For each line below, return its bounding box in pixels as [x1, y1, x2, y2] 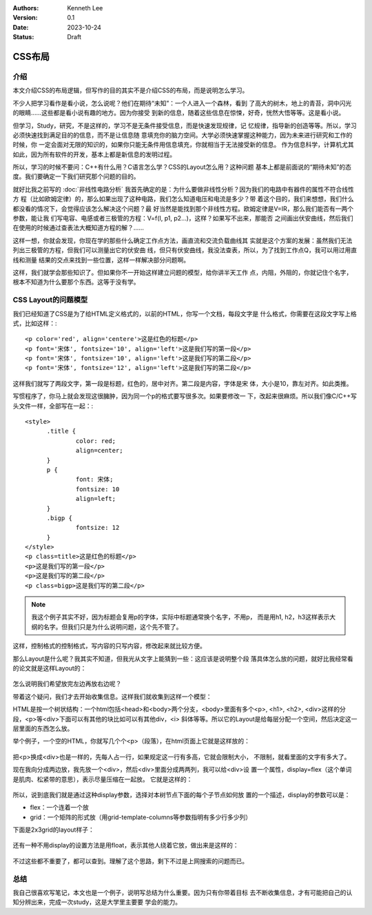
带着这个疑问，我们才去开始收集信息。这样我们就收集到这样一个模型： [12, 692, 212, 701]
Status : [12, 33, 34, 41]
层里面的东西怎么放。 [12, 724, 74, 732]
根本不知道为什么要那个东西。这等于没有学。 [12, 278, 140, 286]
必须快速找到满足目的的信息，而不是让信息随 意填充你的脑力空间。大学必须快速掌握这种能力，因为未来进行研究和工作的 [12, 131, 353, 139]
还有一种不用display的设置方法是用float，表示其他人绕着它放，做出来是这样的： [12, 841, 239, 850]
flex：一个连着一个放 [30, 803, 90, 812]
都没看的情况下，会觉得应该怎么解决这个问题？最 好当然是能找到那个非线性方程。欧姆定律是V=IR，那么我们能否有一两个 [12, 204, 354, 213]
